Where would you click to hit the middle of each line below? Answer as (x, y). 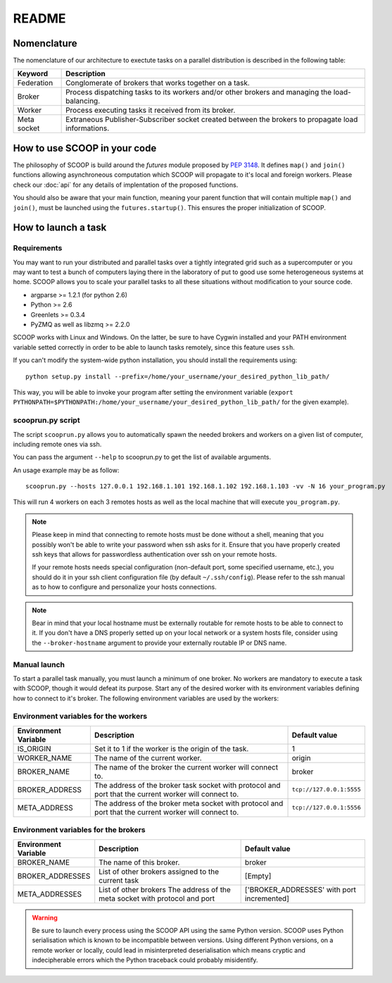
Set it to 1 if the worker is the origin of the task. (171, 748)
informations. (87, 128)
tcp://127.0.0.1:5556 (327, 808)
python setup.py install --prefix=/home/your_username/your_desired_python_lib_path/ (178, 376)
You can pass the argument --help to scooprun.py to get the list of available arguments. (142, 457)
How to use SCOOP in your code (85, 148)
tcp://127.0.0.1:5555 (327, 790)
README (39, 18)
